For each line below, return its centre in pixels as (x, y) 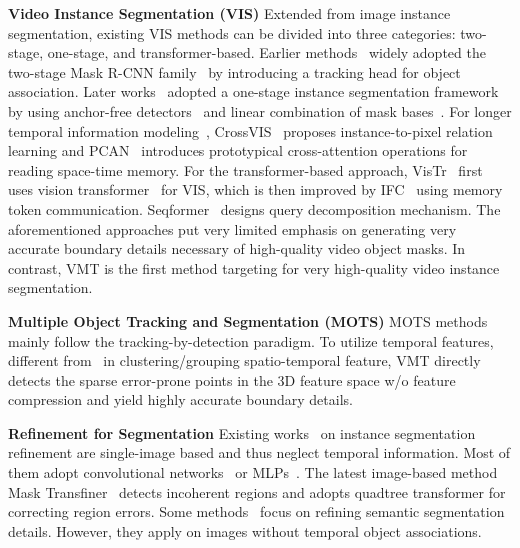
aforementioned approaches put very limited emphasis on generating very (232, 228)
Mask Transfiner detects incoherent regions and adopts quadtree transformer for (257, 491)
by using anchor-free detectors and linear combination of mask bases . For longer (260, 110)
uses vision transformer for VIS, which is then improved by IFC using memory (255, 189)
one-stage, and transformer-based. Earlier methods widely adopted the (266, 52)
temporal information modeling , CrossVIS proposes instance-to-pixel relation (250, 130)
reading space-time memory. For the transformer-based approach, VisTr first (245, 169)
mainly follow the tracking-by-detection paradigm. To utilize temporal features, (251, 340)
